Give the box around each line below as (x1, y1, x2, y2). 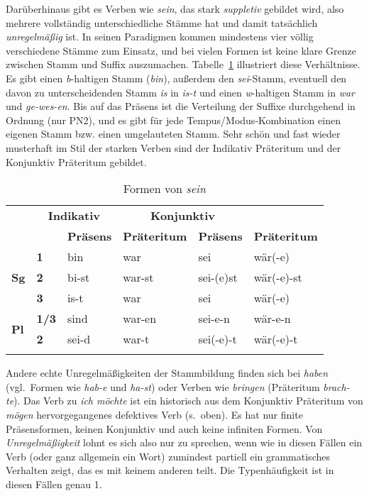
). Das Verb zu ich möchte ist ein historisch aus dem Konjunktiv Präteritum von (13, 393, 363, 408)
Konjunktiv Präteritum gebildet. (6, 154, 147, 169)
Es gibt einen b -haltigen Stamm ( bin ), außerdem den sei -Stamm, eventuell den (6, 70, 347, 85)
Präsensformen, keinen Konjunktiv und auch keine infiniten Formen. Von (6, 421, 323, 436)
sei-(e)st (198, 269, 238, 286)
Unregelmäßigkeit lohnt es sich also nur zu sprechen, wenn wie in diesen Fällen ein (6, 435, 363, 450)
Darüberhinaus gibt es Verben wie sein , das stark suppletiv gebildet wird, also (6, 1, 344, 16)
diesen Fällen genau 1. (6, 476, 102, 491)
